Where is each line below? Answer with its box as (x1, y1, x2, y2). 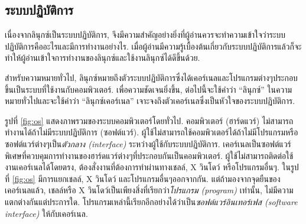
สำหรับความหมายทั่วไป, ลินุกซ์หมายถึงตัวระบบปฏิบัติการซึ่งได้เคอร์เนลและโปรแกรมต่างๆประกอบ (5, 71, 298, 83)
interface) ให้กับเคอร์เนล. (5, 207, 88, 219)
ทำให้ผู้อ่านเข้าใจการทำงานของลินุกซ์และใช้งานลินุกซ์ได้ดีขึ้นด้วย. (5, 51, 200, 64)
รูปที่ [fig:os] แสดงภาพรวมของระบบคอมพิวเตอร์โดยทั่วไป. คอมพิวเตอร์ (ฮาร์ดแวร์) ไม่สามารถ (5, 114, 294, 126)
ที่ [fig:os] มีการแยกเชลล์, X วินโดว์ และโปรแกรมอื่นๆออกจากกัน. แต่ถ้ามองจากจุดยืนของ (5, 172, 281, 184)
